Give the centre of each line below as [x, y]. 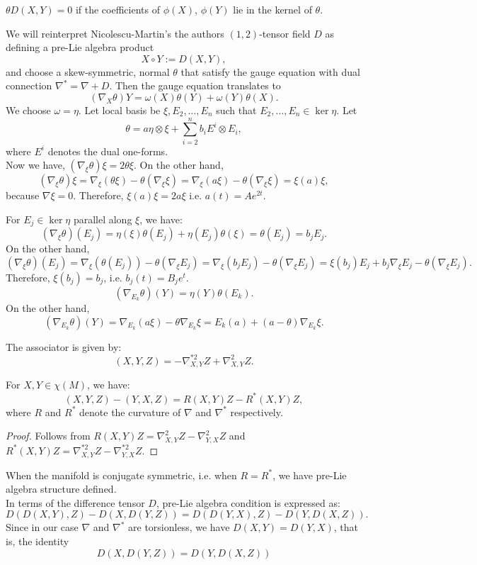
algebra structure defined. [61, 489]
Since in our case [42, 527]
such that [236, 110]
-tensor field [285, 33]
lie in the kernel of [272, 9]
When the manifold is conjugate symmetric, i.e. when [121, 475]
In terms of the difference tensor [75, 502]
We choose [28, 110]
